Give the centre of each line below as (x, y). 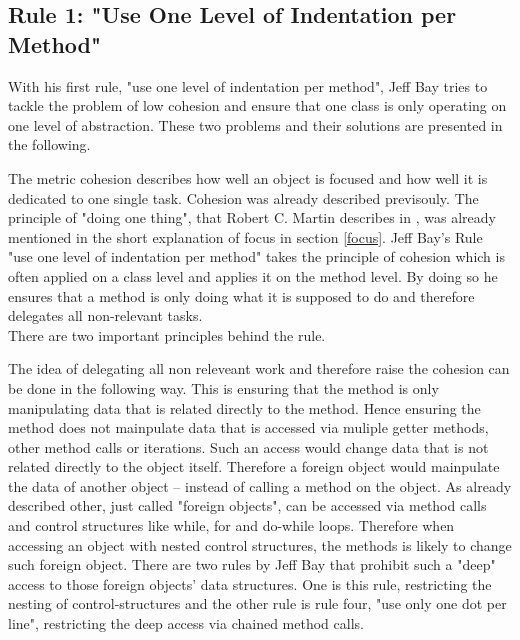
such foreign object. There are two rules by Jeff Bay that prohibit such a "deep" (252, 564)
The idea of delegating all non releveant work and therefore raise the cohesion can (259, 368)
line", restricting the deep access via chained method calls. (186, 623)
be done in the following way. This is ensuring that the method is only (223, 387)
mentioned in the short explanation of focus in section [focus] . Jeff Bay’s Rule (245, 236)
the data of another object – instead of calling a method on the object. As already (260, 485)
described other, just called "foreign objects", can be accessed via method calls (247, 505)
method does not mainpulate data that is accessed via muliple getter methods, (248, 427)
